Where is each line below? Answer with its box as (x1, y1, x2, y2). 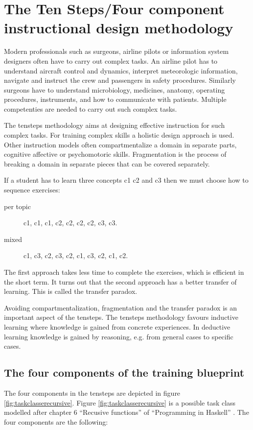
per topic (4, 201, 31, 211)
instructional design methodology (4, 18, 233, 38)
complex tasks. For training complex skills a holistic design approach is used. (4, 130, 234, 140)
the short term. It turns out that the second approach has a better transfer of (4, 276, 237, 287)
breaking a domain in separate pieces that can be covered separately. (4, 158, 210, 168)
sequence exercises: (4, 185, 60, 195)
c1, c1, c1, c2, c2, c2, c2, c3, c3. (23, 217, 117, 228)
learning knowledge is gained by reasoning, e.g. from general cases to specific (4, 331, 233, 341)
